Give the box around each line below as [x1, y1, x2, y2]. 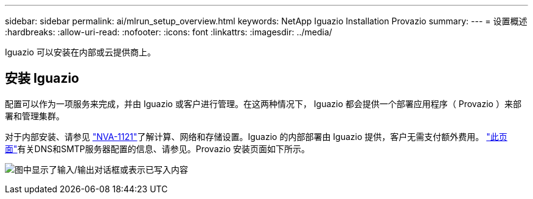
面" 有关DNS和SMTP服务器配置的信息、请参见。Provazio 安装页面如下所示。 [5, 143, 310, 154]
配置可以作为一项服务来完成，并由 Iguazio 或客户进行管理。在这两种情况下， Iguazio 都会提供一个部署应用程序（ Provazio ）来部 [5, 98, 521, 109]
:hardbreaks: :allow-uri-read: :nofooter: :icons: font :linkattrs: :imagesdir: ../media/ [5, 27, 332, 37]
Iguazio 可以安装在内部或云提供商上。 [5, 47, 156, 57]
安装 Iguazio [5, 71, 80, 86]
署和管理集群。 [5, 110, 64, 121]
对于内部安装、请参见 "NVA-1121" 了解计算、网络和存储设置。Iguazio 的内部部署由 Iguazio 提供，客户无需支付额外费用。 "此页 [5, 131, 507, 142]
